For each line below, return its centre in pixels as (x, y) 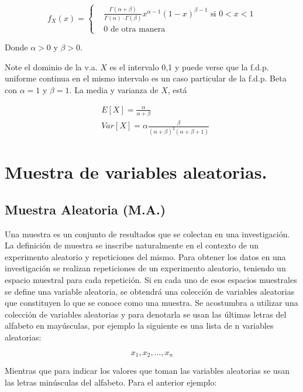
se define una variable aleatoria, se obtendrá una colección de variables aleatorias (150, 291)
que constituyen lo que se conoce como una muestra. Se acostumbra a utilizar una (151, 303)
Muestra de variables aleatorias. (136, 172)
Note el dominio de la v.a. (51, 67)
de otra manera (138, 29)
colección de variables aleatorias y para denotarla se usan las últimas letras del (146, 314)
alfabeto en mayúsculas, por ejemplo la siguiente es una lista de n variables (139, 325)
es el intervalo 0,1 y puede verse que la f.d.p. (189, 67)
